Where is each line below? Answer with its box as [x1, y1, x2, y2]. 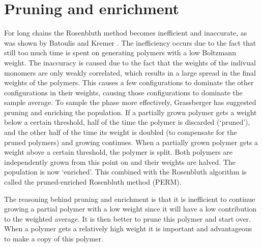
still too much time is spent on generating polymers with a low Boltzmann [4, 47, 236, 58]
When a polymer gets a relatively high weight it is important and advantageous [4, 223, 252, 234]
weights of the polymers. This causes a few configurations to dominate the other [4, 77, 254, 88]
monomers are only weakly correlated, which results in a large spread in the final [4, 67, 256, 78]
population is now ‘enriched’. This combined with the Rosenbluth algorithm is [4, 166, 247, 177]
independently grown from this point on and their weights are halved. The [4, 156, 236, 167]
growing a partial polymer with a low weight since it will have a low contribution [4, 203, 257, 214]
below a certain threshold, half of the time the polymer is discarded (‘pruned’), [4, 117, 250, 127]
